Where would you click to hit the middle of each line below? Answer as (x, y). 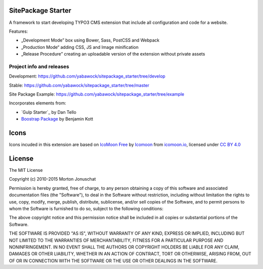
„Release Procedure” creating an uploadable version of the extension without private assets (113, 54)
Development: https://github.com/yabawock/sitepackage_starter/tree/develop (87, 76)
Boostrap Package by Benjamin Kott (57, 119)
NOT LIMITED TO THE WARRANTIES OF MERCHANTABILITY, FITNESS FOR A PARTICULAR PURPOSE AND (116, 240)
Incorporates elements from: (38, 103)
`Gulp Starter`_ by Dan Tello (49, 112)
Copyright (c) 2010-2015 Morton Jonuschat (52, 179)
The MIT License (26, 170)
